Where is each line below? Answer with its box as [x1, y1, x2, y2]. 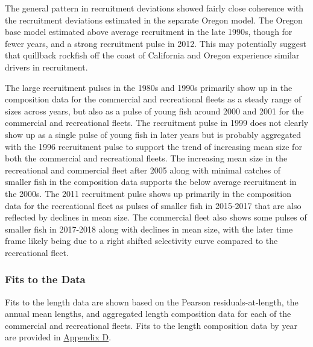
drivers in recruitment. [5, 60, 88, 73]
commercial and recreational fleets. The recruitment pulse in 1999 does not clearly [5, 116, 309, 129]
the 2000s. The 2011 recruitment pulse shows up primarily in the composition [5, 187, 291, 199]
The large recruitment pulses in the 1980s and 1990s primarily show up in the [5, 81, 292, 93]
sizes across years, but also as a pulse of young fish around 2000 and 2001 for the [5, 104, 304, 117]
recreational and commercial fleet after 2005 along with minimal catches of [5, 163, 281, 176]
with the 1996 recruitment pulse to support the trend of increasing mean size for [5, 140, 302, 152]
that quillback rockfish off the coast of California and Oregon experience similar [5, 49, 300, 61]
